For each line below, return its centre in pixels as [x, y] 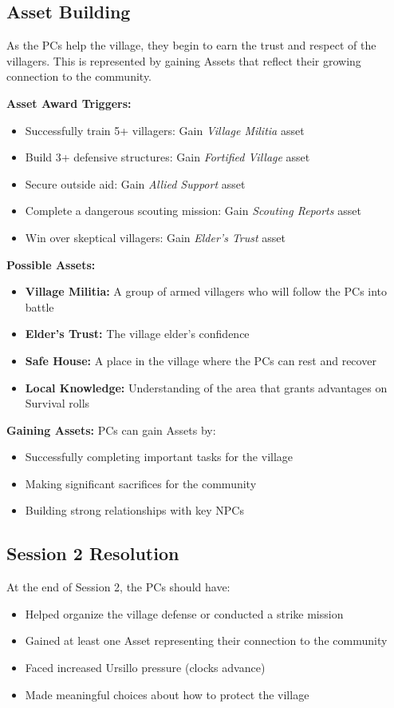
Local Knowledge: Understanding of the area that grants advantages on [206, 387]
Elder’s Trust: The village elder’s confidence [137, 334]
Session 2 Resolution [93, 553]
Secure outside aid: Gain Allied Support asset [135, 183]
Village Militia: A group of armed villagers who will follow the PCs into [206, 291]
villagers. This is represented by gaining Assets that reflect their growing [184, 60]
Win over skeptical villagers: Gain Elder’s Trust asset [156, 237]
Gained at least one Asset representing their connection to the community [206, 640]
